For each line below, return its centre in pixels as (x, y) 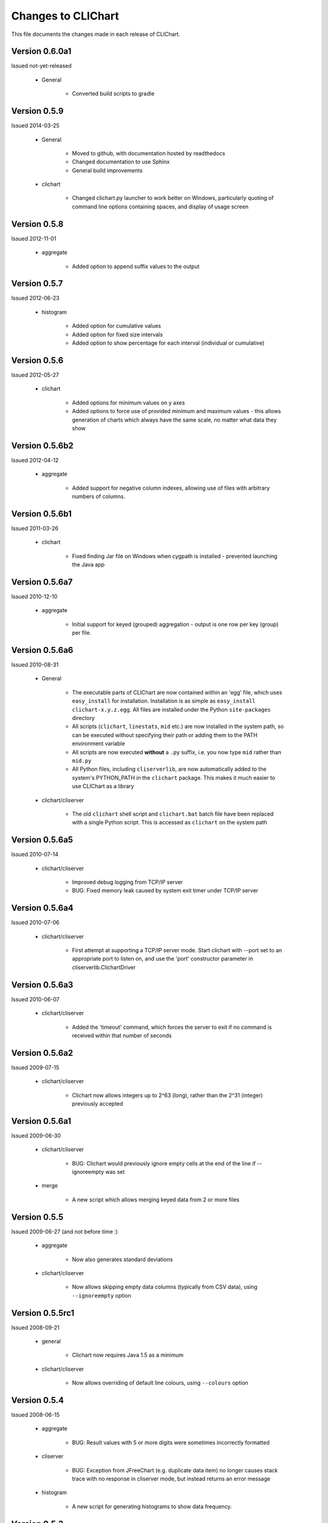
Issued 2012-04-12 (35, 460)
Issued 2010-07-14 (35, 854)
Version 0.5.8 (37, 224)
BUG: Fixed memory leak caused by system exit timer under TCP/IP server (165, 891)
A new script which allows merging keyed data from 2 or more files (156, 1200)
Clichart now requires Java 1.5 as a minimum (128, 1355)
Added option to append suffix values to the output (136, 266)
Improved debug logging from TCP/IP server (128, 882)
